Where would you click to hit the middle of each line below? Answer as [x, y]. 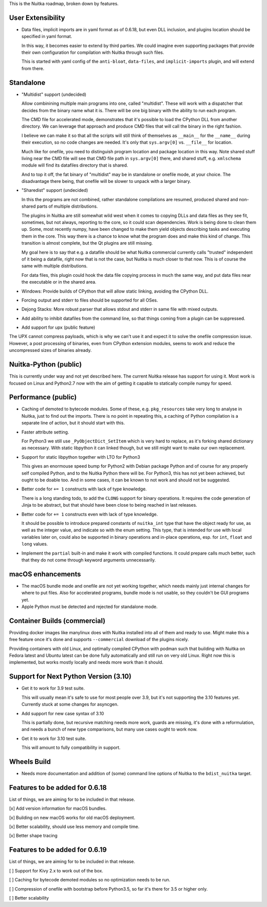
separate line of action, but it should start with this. [73, 423]
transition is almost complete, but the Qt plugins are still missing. [87, 243]
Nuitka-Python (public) [45, 365]
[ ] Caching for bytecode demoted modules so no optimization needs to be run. [90, 880]
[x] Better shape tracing [33, 836]
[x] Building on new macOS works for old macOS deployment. [72, 818]
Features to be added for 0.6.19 [58, 850]
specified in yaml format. [47, 37]
